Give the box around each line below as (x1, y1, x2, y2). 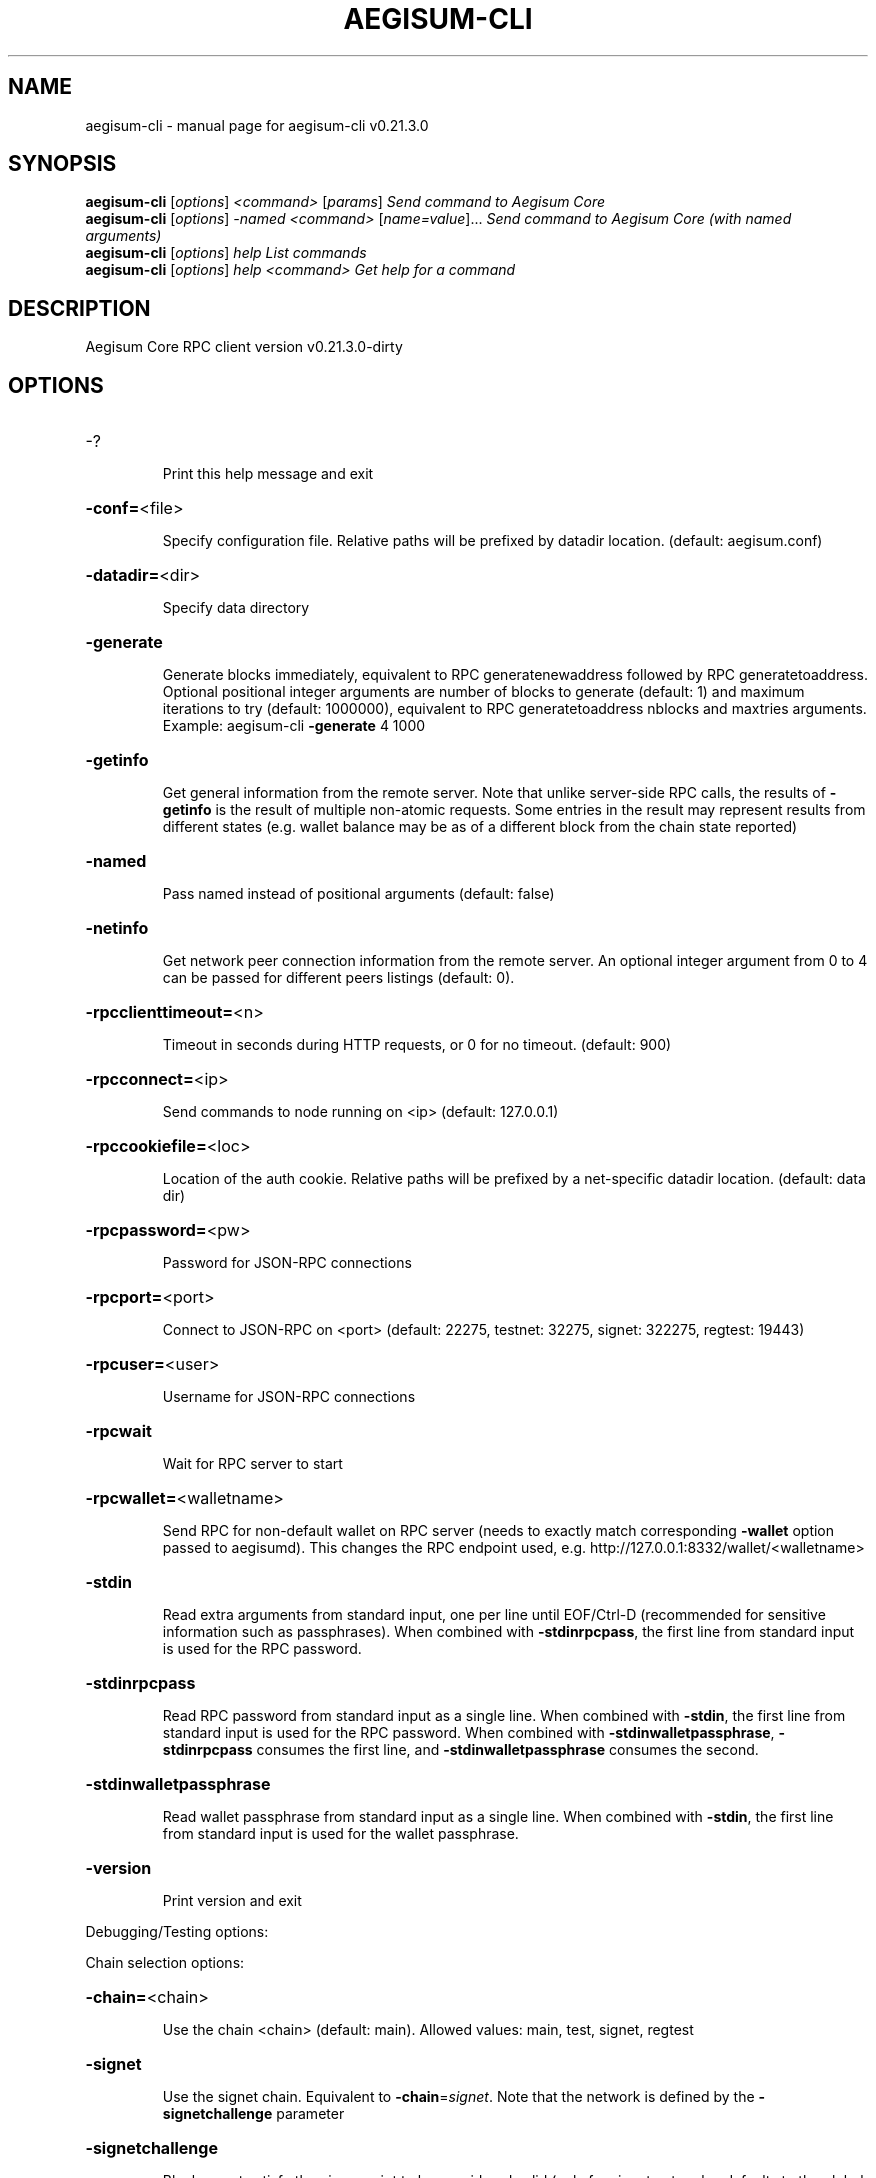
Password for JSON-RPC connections (162, 1254, 412, 1272)
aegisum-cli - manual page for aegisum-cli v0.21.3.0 (85, 116, 429, 134)
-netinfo (85, 918, 149, 939)
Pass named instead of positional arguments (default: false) (162, 885, 555, 903)
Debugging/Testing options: (85, 1923, 269, 1941)
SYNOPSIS (8, 151, 117, 177)
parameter (276, 2105, 345, 2123)
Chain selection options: (85, 1954, 245, 1972)
